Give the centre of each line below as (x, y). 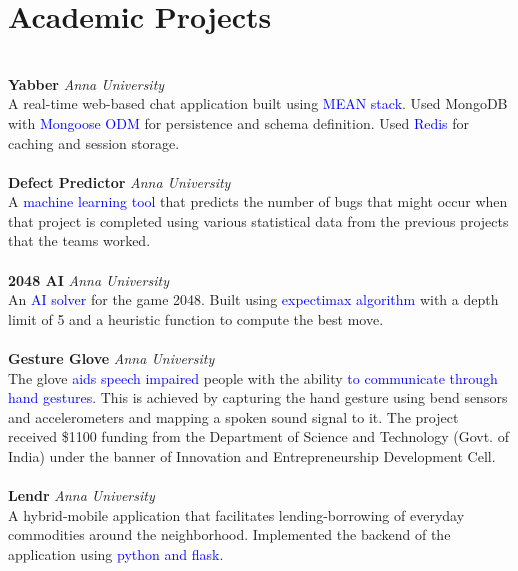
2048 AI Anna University (88, 279)
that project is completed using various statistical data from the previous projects (258, 220)
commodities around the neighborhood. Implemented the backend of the (229, 534)
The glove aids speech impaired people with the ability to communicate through (253, 377)
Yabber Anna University (86, 83)
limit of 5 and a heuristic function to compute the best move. (196, 318)
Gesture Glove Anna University (111, 358)
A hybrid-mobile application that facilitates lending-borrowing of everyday (236, 514)
